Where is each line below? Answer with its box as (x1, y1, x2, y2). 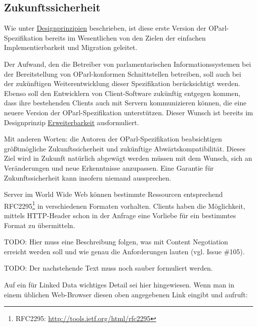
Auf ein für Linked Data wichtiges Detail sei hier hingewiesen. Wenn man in (4, 279, 235, 289)
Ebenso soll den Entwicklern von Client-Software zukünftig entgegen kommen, (4, 88, 241, 98)
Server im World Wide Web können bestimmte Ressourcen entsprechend (4, 189, 223, 199)
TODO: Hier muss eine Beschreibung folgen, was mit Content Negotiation (4, 236, 228, 247)
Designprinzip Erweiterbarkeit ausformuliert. (4, 117, 139, 127)
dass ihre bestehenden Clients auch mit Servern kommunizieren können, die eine (4, 97, 247, 108)
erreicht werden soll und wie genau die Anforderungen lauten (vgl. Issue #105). (4, 246, 245, 256)
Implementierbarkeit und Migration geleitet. (4, 42, 137, 52)
